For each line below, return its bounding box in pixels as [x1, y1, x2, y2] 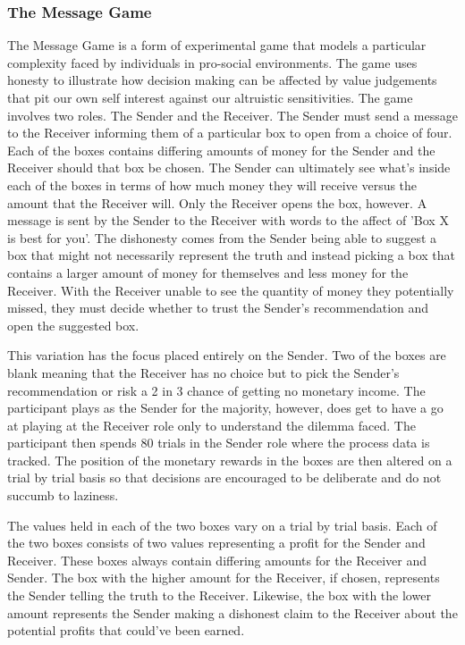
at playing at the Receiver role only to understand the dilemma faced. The [7, 415, 416, 434]
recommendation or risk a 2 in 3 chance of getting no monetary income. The [7, 381, 426, 399]
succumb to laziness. [7, 486, 119, 505]
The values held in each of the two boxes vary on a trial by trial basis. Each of [7, 515, 437, 534]
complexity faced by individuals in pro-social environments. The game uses [7, 53, 418, 71]
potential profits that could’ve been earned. [7, 621, 245, 640]
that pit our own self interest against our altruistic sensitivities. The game [7, 88, 413, 106]
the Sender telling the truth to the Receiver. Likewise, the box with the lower [7, 586, 431, 605]
